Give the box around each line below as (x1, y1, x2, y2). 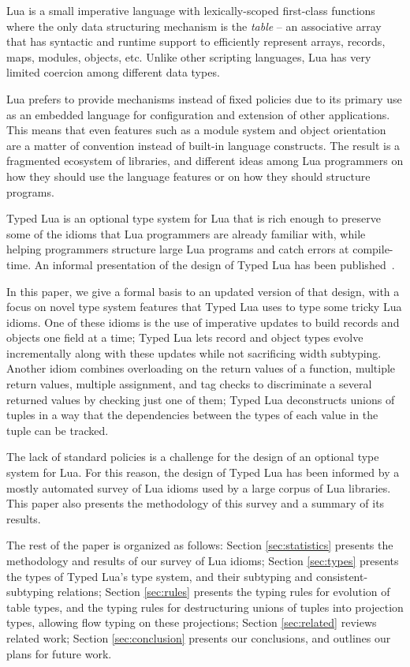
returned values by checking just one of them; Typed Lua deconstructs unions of (6, 391, 395, 407)
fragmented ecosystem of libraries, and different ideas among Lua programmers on (6, 152, 404, 169)
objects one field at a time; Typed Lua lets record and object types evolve (6, 329, 363, 346)
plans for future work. (6, 645, 112, 661)
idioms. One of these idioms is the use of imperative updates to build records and (6, 313, 400, 330)
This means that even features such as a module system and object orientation (6, 122, 386, 138)
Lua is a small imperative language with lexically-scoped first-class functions (6, 2, 375, 18)
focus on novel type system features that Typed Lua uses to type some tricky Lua (6, 298, 402, 315)
